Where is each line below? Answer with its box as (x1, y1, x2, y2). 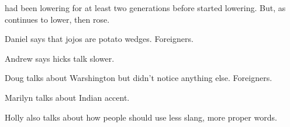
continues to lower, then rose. (5, 13, 110, 25)
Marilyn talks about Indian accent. (5, 91, 130, 103)
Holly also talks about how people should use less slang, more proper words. (5, 111, 277, 123)
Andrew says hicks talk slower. (5, 52, 115, 64)
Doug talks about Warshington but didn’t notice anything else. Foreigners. (5, 72, 272, 84)
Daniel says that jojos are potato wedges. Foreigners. (5, 33, 194, 45)
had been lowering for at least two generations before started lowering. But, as (5, 2, 286, 13)
